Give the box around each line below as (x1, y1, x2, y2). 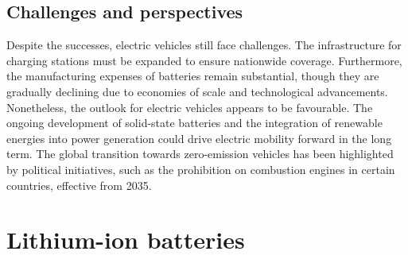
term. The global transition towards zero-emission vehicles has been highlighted (6, 145, 394, 162)
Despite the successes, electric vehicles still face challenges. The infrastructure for (6, 37, 402, 53)
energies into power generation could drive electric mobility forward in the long (6, 129, 392, 146)
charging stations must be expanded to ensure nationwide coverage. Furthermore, (6, 52, 402, 68)
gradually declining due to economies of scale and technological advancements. (6, 83, 388, 99)
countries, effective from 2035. (6, 176, 152, 193)
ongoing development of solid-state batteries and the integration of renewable (6, 114, 383, 131)
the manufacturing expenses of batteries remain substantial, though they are (6, 68, 379, 84)
